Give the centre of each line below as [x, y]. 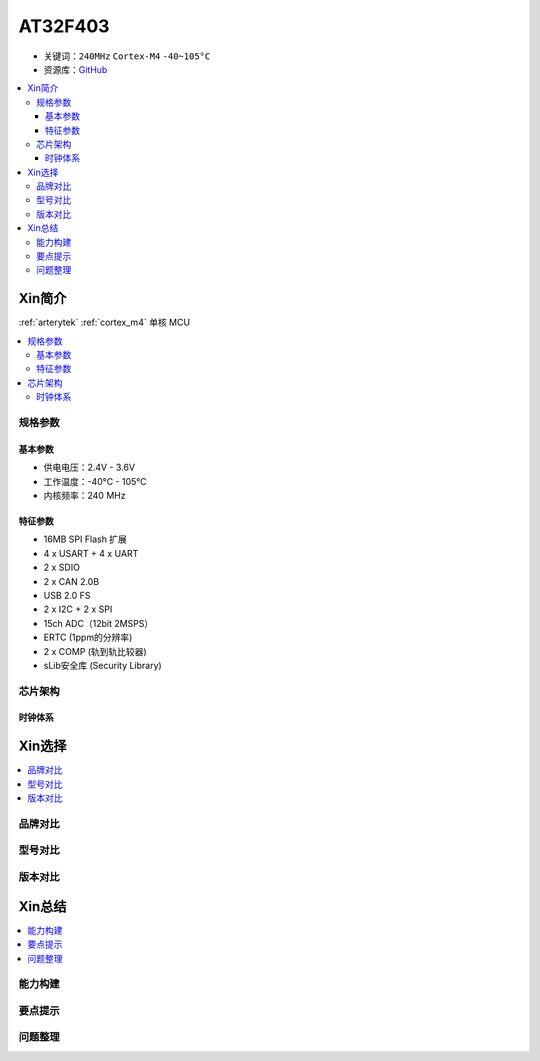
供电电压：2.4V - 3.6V [89, 467]
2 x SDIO [61, 567]
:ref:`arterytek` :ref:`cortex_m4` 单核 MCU [104, 322]
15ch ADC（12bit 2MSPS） [98, 623]
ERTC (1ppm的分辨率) [88, 637]
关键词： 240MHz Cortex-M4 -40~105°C [127, 56]
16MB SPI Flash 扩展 [85, 539]
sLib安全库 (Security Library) [102, 665]
